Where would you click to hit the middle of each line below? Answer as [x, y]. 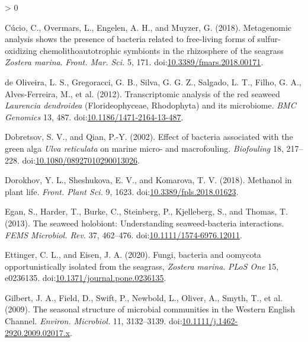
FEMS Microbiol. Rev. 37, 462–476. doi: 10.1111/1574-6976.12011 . [123, 234]
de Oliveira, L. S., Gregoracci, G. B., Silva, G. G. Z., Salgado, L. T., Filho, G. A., [153, 81]
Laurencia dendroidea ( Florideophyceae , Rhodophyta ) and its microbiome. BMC [150, 105]
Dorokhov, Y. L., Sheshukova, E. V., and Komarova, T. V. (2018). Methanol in [148, 180]
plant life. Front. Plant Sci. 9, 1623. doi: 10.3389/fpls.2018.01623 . [122, 191]
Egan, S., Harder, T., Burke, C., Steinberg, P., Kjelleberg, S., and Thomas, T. [147, 211]
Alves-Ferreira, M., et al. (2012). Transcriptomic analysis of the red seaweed [142, 93]
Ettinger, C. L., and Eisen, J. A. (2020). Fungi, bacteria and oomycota [133, 255]
